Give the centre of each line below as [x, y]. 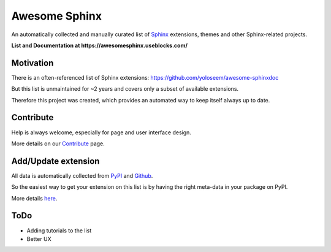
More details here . [34, 198]
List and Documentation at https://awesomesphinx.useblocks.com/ [100, 45]
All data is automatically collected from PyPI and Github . [82, 175]
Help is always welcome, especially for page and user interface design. [101, 132]
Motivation [32, 63]
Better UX [39, 239]
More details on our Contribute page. [58, 143]
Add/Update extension [55, 161]
